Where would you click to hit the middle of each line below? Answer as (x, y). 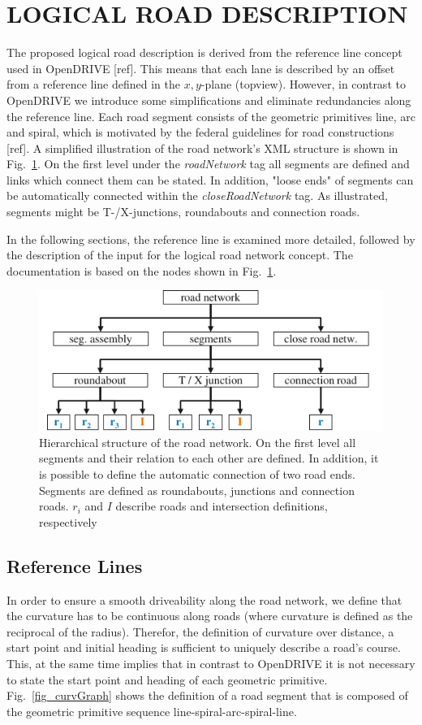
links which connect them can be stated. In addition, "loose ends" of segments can (210, 179)
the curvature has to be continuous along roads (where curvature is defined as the (210, 616)
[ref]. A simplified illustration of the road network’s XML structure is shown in (202, 148)
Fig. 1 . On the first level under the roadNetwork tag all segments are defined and (208, 164)
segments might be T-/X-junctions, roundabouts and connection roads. (183, 212)
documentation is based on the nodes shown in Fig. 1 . (142, 270)
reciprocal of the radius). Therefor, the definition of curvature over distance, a (200, 631)
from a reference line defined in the (94, 84)
